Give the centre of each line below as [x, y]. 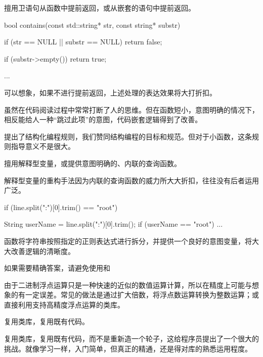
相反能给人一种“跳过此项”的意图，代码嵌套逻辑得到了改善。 [103, 119]
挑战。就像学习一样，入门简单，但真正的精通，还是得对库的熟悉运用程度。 [128, 348]
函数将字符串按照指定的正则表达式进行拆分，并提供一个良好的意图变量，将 [128, 241]
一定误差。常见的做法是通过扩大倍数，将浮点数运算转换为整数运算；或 [142, 295]
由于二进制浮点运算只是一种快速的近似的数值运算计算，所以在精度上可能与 [128, 285]
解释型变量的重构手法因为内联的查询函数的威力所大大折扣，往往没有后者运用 [131, 180]
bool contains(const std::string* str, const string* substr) [92, 24]
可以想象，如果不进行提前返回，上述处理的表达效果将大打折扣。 [110, 92]
